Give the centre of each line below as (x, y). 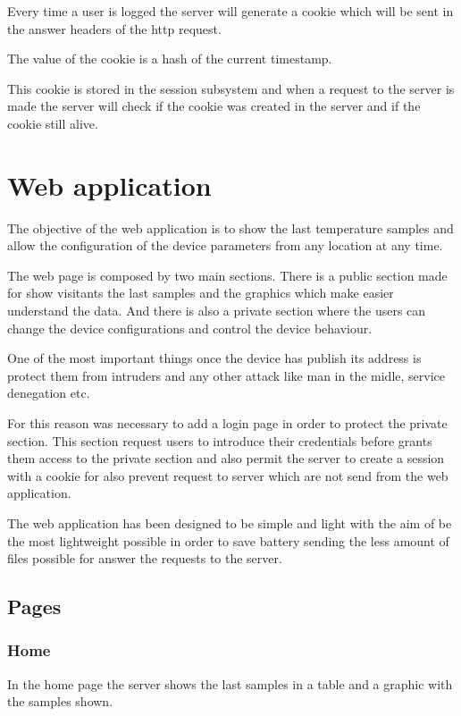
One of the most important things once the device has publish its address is (214, 358)
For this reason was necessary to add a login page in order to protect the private (227, 423)
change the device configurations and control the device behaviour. (190, 328)
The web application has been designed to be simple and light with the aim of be (230, 523)
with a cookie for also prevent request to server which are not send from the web (228, 475)
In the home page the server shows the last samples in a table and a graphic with (230, 683)
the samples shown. (60, 701)
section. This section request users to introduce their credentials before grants (220, 440)
